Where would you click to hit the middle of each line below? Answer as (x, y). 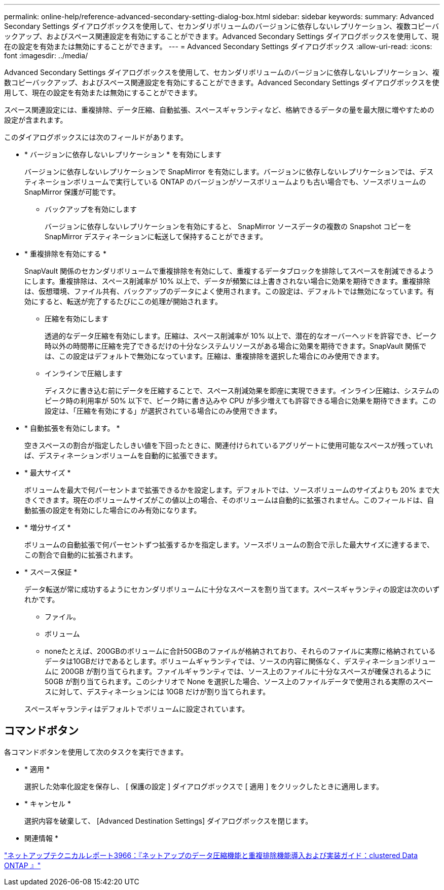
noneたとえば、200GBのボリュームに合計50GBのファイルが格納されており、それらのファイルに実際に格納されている (240, 651)
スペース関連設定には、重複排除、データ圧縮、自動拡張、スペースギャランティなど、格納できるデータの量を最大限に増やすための (219, 110)
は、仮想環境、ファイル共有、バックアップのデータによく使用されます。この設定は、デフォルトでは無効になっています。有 (229, 291)
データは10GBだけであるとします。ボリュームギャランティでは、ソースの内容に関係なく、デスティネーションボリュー (240, 661)
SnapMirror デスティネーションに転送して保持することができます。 (156, 236)
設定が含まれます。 (36, 120)
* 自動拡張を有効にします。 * (72, 428)
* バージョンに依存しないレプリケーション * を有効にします (123, 154)
